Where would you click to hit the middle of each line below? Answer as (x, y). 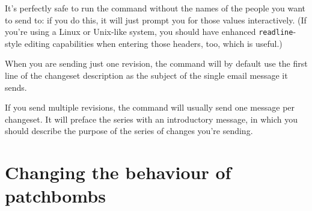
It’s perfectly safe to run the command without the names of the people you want (155, 8)
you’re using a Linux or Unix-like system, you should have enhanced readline (149, 32)
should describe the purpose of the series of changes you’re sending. (129, 131)
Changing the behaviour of (118, 172)
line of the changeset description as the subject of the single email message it (146, 75)
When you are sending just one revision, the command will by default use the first (156, 63)
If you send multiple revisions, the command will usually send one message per (150, 107)
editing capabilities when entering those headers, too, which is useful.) (153, 43)
